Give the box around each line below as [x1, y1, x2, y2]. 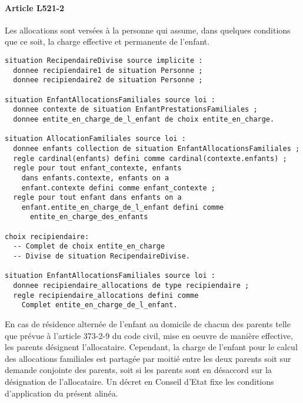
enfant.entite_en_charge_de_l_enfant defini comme [21, 203, 224, 211]
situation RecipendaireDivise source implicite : [5, 56, 203, 65]
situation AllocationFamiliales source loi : [5, 135, 186, 143]
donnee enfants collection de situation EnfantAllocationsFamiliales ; [13, 144, 300, 153]
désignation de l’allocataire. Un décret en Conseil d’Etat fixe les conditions [5, 375, 274, 388]
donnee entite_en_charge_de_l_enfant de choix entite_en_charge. [13, 115, 275, 123]
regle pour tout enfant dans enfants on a [13, 193, 182, 202]
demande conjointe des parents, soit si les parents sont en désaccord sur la [5, 364, 272, 376]
